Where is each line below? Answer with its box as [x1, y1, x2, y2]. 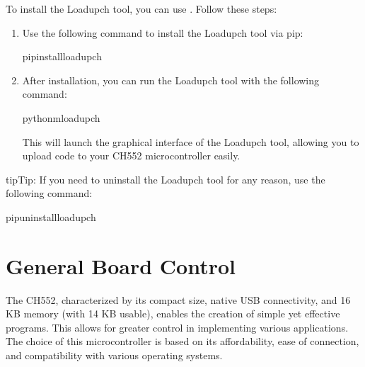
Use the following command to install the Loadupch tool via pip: [22, 25, 303, 40]
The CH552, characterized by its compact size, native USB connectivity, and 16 [6, 292, 351, 307]
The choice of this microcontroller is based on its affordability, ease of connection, [6, 334, 359, 349]
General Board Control [6, 251, 236, 280]
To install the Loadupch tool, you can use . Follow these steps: [6, 1, 277, 16]
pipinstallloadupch [22, 49, 102, 64]
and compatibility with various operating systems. [6, 348, 223, 363]
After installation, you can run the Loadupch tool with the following [22, 72, 320, 87]
